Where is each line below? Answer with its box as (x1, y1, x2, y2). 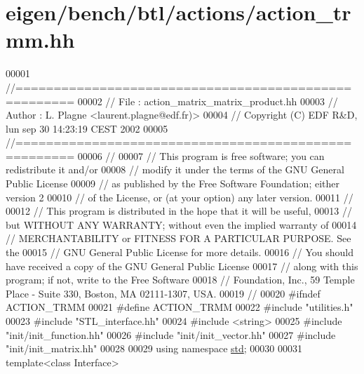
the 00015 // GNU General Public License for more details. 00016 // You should (6, 245, 354, 260)
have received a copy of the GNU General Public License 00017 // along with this (6, 258, 358, 273)
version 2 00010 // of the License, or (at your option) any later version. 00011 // (6, 189, 353, 204)
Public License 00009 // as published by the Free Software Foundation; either (6, 176, 339, 191)
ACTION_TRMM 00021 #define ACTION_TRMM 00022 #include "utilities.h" (6, 300, 353, 314)
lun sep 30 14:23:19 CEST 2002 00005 (6, 121, 168, 135)
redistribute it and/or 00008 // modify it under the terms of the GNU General (6, 162, 344, 177)
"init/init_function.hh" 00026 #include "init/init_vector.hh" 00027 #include (6, 327, 336, 342)
